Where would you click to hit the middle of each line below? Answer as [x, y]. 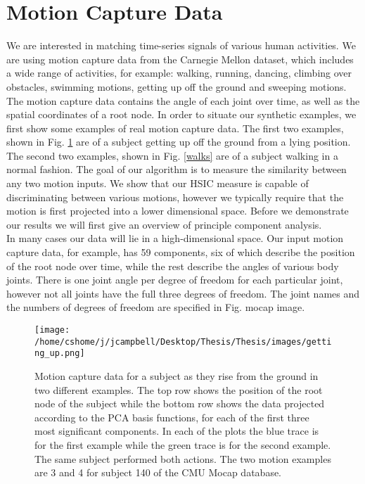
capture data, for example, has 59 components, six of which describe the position [181, 252]
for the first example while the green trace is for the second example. [183, 444]
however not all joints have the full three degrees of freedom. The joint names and [183, 293]
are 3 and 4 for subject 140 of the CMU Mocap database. [158, 472]
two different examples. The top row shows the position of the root [179, 389]
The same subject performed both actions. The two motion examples [183, 458]
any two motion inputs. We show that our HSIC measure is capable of [158, 183]
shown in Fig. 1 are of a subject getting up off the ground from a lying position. [179, 142]
